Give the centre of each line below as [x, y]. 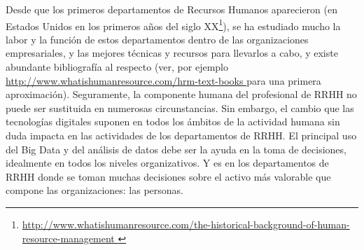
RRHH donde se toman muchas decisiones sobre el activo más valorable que [168, 176]
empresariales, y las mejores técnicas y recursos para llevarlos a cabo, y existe [172, 53]
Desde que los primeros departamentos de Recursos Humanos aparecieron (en [171, 9]
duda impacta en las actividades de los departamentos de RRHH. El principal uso [181, 135]
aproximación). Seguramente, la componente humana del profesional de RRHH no [181, 94]
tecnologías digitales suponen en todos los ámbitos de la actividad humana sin [173, 121]
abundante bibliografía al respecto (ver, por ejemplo [117, 67]
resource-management [68, 238]
